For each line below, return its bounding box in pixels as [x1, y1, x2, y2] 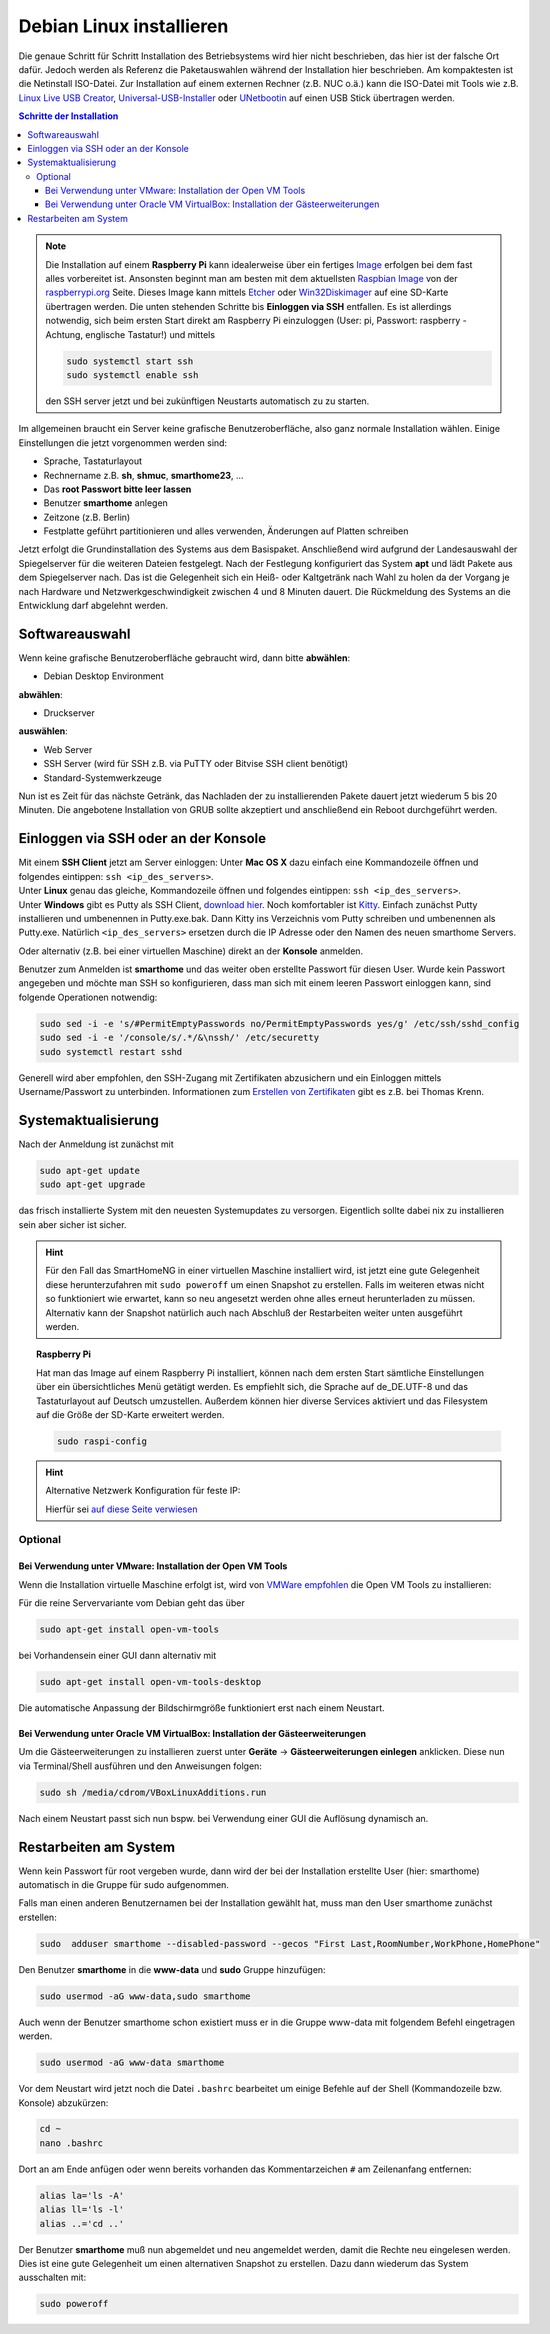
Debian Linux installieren [18, 15, 229, 37]
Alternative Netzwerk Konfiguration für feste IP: [45, 1485, 241, 1497]
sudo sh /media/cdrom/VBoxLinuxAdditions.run [39, 1786, 267, 1798]
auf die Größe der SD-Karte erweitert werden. [36, 1408, 225, 1420]
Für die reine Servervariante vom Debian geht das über [18, 1597, 245, 1609]
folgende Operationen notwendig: [18, 991, 158, 1003]
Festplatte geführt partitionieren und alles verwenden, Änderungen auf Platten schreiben [43, 525, 409, 537]
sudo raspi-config [56, 1435, 147, 1447]
